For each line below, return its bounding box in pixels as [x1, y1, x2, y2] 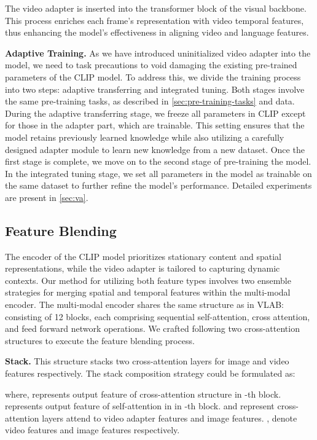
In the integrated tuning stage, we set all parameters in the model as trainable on [5, 167, 312, 179]
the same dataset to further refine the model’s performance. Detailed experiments [5, 179, 312, 192]
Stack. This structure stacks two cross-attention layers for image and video [5, 355, 289, 367]
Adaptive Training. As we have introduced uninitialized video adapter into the [5, 46, 311, 59]
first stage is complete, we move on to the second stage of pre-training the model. [5, 155, 311, 168]
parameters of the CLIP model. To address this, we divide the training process [5, 70, 301, 83]
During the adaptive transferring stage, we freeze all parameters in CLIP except [5, 106, 306, 119]
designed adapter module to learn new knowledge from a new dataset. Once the [5, 143, 305, 155]
